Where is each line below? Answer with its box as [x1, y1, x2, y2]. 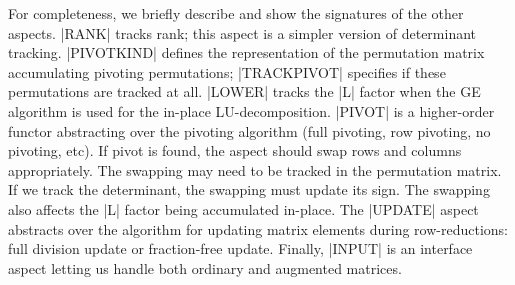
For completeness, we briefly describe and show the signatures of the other [8, 3, 464, 23]
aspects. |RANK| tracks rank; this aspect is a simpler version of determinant [8, 22, 477, 43]
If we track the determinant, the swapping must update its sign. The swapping [8, 179, 490, 200]
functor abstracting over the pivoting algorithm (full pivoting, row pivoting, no [8, 120, 491, 141]
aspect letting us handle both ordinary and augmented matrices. [8, 257, 402, 278]
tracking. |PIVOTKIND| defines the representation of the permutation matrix [8, 42, 485, 63]
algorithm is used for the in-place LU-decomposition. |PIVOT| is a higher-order [8, 100, 495, 121]
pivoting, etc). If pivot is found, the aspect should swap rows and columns [8, 140, 462, 161]
